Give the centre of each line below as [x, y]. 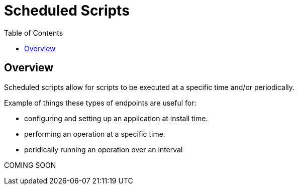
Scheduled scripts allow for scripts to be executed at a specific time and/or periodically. [150, 87]
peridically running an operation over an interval [104, 149]
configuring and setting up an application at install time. [116, 118]
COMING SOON [30, 165]
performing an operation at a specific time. [95, 134]
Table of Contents [34, 33]
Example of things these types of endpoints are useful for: [100, 103]
